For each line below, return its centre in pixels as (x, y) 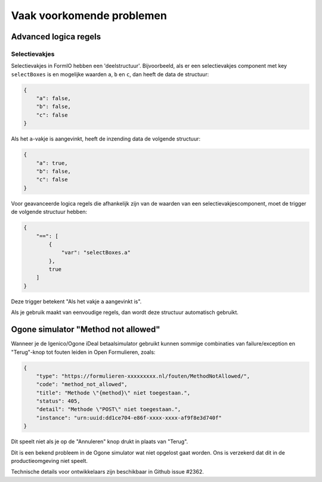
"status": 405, (58, 401)
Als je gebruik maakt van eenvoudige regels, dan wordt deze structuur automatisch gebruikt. (125, 312)
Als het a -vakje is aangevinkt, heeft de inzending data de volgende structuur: (106, 139)
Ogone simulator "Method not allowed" (86, 330)
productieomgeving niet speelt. (49, 461)
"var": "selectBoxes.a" (96, 253)
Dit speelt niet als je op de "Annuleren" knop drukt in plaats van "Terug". (100, 441)
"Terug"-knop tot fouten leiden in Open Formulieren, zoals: (83, 352)
